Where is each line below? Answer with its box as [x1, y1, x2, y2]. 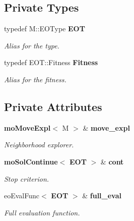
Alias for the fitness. [4, 74, 66, 84]
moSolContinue [4, 156, 58, 167]
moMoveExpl [4, 122, 51, 133]
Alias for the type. [4, 40, 59, 50]
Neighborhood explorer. [4, 139, 74, 150]
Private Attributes [4, 98, 102, 114]
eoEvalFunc [4, 190, 40, 201]
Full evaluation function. [4, 207, 80, 217]
